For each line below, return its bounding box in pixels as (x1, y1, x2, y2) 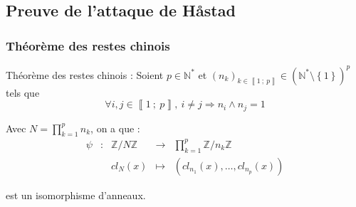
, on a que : (90, 120, 140, 135)
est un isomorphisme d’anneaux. (6, 187, 146, 202)
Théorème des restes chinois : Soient (6, 67, 164, 82)
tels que (6, 85, 40, 100)
